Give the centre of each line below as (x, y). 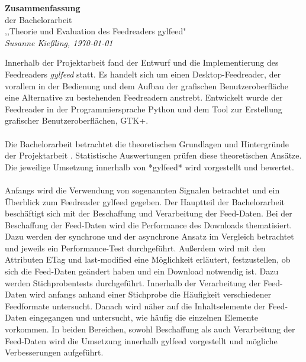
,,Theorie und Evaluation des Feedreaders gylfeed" (96, 31)
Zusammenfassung (43, 8)
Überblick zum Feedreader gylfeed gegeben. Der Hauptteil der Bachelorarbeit (145, 201)
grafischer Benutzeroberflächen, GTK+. (77, 120)
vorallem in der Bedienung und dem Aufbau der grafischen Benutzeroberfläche (147, 85)
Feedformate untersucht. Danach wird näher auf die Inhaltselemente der (135, 306)
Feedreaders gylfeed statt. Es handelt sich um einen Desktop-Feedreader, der (143, 74)
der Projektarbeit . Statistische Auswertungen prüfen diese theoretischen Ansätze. (153, 155)
